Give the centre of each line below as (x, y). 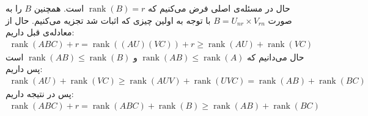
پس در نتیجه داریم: (40, 94)
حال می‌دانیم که (276, 56)
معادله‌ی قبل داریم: (40, 32)
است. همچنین (59, 8)
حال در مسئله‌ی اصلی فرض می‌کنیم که (219, 8)
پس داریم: (24, 69)
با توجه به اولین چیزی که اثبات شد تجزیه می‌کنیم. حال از (108, 20)
